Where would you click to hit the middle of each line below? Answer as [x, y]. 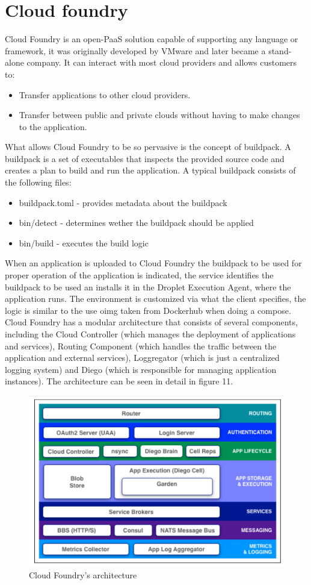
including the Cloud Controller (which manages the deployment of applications [150, 334]
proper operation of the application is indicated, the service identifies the [139, 275]
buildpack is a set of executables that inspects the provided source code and [145, 158]
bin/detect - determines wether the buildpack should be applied [136, 223]
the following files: [38, 182]
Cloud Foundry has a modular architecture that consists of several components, [151, 322]
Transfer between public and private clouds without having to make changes [159, 115]
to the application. [53, 126]
